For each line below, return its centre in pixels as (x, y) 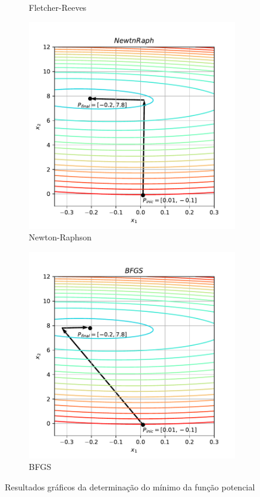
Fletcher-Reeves (58, 7)
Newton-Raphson (60, 237)
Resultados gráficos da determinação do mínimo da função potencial (130, 486)
